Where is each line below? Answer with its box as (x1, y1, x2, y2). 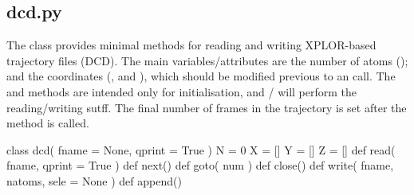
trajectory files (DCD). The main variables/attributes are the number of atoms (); (6, 52, 408, 68)
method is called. (6, 115, 89, 131)
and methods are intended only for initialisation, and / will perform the (6, 83, 357, 99)
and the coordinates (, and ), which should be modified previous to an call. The (6, 68, 396, 84)
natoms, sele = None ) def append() (6, 172, 182, 189)
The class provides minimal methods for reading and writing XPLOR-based (6, 37, 377, 53)
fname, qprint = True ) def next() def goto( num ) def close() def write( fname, (6, 157, 394, 174)
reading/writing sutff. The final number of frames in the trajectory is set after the (6, 99, 407, 115)
